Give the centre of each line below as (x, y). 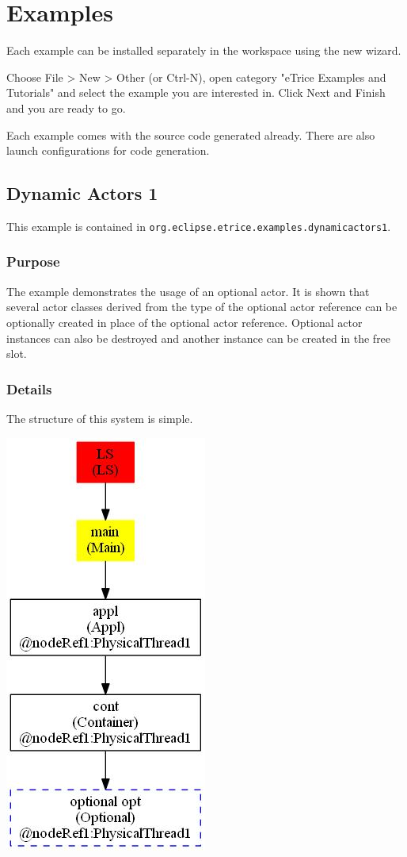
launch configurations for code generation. (108, 150)
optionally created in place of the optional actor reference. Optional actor (184, 322)
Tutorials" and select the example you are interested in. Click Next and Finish (196, 92)
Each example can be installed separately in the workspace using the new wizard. (204, 50)
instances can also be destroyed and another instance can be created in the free (199, 338)
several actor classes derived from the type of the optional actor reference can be (202, 307)
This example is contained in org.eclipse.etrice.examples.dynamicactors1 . (199, 226)
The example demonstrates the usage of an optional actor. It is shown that (188, 291)
